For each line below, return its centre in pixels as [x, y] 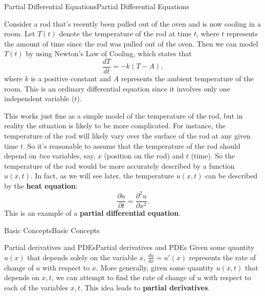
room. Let [20, 33]
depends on [22, 277]
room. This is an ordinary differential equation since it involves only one [117, 88]
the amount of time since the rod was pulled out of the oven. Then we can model [131, 43]
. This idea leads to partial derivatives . [145, 287]
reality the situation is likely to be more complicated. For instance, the [115, 126]
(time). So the [213, 156]
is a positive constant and [71, 78]
